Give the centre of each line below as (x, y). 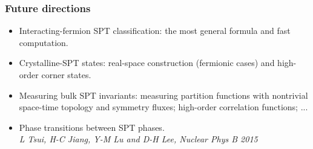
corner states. (66, 74)
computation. (44, 42)
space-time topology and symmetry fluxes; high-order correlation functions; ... (163, 107)
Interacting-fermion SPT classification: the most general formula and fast (155, 31)
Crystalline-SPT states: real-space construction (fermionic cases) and (147, 63)
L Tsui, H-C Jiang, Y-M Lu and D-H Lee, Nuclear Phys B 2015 (138, 139)
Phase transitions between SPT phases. (92, 127)
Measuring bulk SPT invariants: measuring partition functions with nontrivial (163, 95)
